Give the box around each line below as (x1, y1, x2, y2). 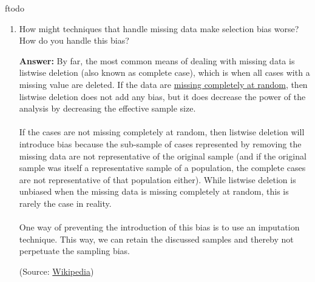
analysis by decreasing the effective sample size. (19, 102, 196, 115)
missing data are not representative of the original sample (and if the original (19, 149, 307, 162)
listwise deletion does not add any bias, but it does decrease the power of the (19, 90, 306, 102)
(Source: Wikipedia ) (19, 264, 94, 277)
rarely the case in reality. (19, 196, 112, 209)
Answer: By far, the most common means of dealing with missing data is (19, 54, 295, 67)
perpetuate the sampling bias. (19, 244, 130, 257)
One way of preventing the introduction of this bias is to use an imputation (19, 221, 300, 233)
